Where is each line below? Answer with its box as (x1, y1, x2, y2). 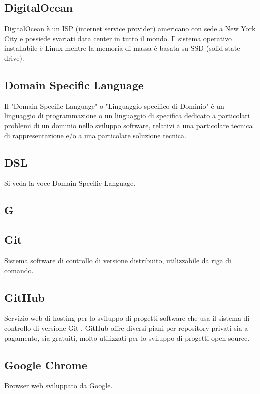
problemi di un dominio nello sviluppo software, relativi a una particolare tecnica (4, 120, 253, 130)
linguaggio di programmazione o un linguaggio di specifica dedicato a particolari (4, 110, 250, 121)
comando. (4, 265, 34, 275)
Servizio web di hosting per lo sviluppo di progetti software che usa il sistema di (4, 313, 250, 323)
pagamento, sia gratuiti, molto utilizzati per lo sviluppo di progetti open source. (4, 332, 250, 343)
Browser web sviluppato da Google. (4, 380, 113, 391)
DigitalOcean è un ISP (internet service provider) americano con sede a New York (4, 23, 256, 34)
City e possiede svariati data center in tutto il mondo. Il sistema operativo (4, 33, 232, 43)
